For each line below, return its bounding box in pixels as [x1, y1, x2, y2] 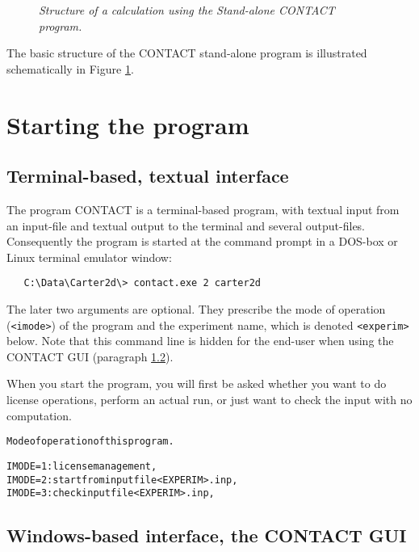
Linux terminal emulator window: [6, 248, 172, 265]
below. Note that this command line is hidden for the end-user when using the [6, 332, 394, 349]
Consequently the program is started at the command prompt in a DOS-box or [6, 233, 398, 250]
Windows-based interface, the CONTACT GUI [6, 523, 407, 548]
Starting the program [6, 107, 249, 141]
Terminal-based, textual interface [6, 163, 289, 188]
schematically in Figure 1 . [6, 60, 134, 77]
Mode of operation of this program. [6, 436, 174, 448]
